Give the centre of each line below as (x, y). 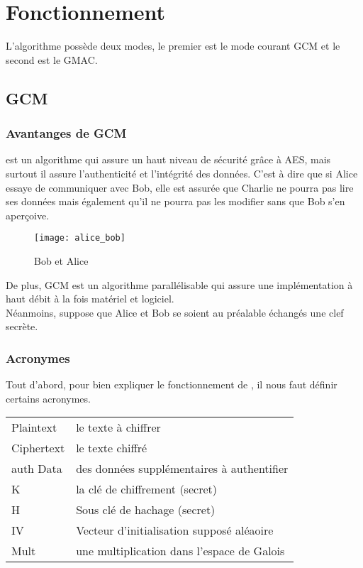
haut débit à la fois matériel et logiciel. (90, 299)
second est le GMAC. (52, 59)
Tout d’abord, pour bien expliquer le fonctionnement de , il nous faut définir (172, 384)
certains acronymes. (48, 398)
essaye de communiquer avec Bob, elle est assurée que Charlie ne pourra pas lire (180, 187)
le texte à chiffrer (118, 427)
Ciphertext (38, 448)
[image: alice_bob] (80, 238)
